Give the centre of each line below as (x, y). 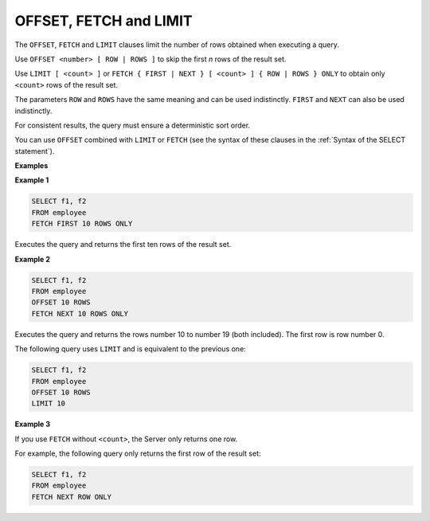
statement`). (35, 151)
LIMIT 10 (49, 403)
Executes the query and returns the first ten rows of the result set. (123, 245)
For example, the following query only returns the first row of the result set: (138, 453)
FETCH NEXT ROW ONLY (71, 497)
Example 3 (33, 424)
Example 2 (33, 259)
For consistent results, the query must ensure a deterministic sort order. (133, 125)
